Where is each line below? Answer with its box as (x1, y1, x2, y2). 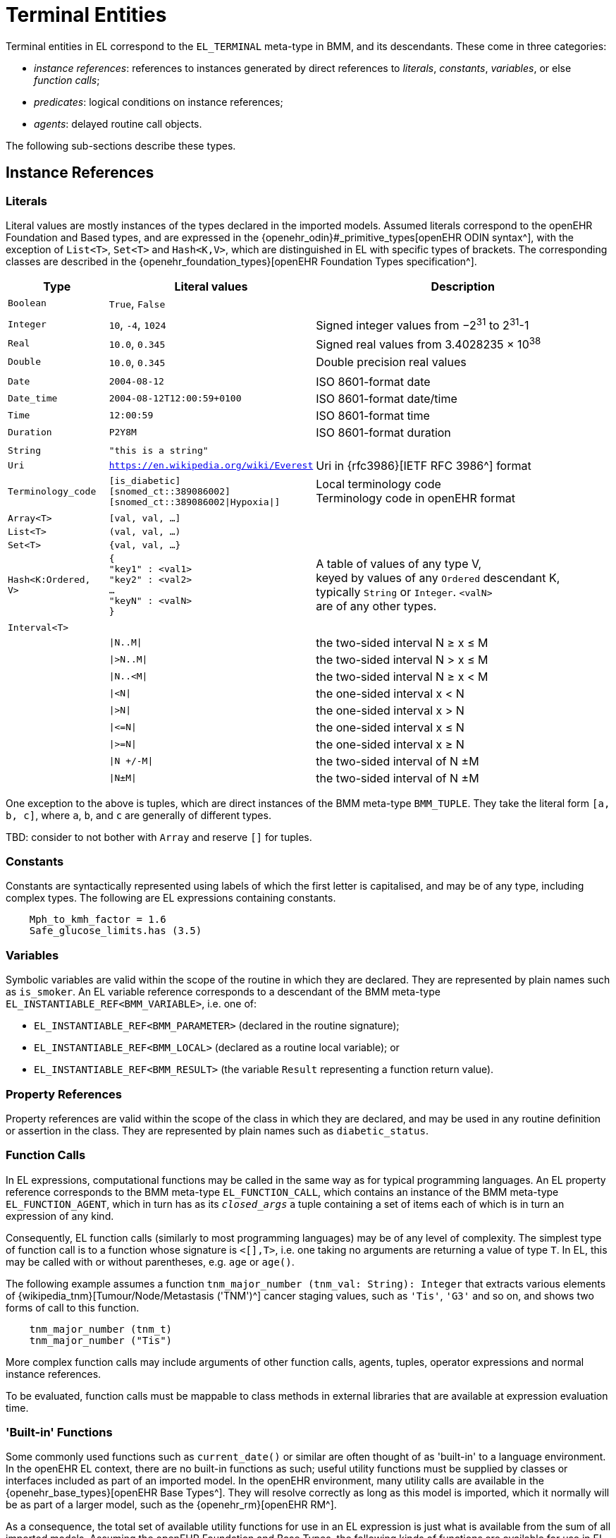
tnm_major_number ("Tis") (29, 1334, 173, 1346)
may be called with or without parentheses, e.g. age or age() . (6, 1255, 295, 1268)
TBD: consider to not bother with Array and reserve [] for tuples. (6, 830, 312, 843)
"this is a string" (109, 444, 209, 456)
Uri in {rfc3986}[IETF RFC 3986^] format (316, 458, 531, 473)
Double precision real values (316, 354, 467, 369)
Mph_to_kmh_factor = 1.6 (29, 914, 166, 926)
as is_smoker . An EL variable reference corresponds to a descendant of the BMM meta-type (6, 986, 441, 998)
